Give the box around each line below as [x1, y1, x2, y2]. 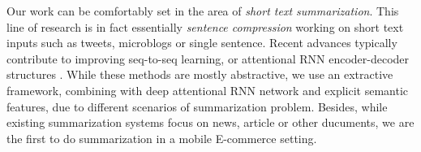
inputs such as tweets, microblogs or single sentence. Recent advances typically [6, 34, 397, 51]
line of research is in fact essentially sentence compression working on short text [6, 18, 404, 35]
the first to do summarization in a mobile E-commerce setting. [6, 129, 317, 146]
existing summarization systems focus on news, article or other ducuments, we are [6, 114, 415, 131]
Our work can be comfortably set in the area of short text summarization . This [6, 2, 399, 19]
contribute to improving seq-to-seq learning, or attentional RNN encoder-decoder [6, 50, 410, 67]
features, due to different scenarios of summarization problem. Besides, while [6, 98, 388, 115]
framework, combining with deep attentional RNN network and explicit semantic [6, 81, 409, 98]
